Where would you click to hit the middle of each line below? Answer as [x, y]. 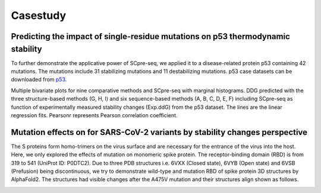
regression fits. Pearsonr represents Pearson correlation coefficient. [94, 115]
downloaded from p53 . [39, 79]
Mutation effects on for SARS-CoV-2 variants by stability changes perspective [159, 132]
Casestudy [39, 15]
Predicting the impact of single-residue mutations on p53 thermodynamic [151, 36]
